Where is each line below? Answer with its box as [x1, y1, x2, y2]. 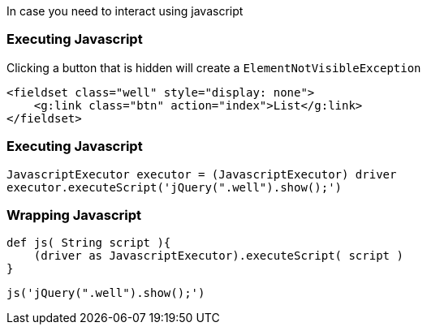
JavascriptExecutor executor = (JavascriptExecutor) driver [6, 167, 397, 181]
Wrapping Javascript [6, 206, 141, 223]
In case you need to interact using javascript [6, 4, 244, 18]
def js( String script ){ [6, 236, 171, 250]
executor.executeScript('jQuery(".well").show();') [6, 180, 343, 194]
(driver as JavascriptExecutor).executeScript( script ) [33, 249, 403, 263]
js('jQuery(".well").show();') [6, 286, 205, 300]
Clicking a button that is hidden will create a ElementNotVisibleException [6, 60, 421, 75]
